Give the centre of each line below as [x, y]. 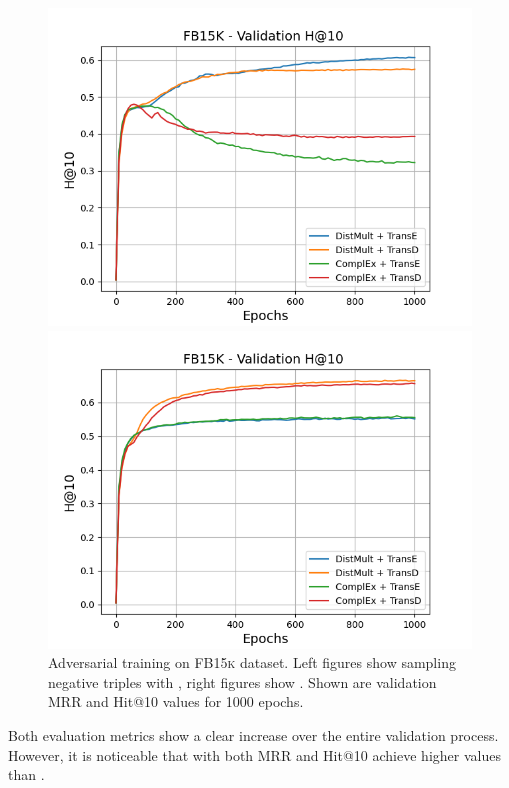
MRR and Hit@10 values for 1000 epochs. [176, 701]
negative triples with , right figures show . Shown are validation [242, 681]
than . [26, 774]
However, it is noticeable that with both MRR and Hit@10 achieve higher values [254, 754]
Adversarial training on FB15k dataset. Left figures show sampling [252, 662]
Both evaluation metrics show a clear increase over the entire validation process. [253, 734]
